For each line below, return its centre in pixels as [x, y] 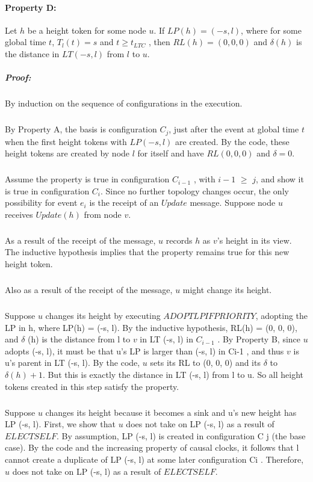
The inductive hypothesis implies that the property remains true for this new [147, 252]
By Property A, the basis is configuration [81, 129]
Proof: [18, 77]
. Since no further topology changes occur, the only [195, 190]
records [179, 240]
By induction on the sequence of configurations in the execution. [124, 103]
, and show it [280, 179]
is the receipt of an [124, 202]
